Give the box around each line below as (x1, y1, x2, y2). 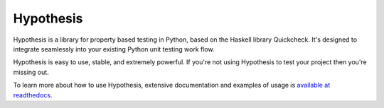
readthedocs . (13, 90, 53, 99)
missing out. (13, 68, 49, 76)
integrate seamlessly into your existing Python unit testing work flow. (13, 44, 215, 53)
